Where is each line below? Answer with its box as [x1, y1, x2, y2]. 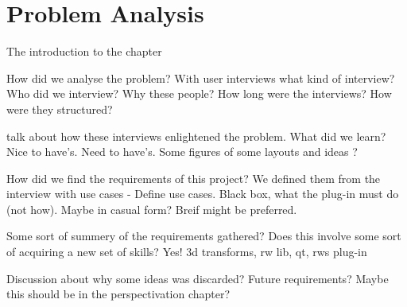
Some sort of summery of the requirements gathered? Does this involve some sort [6, 227, 401, 244]
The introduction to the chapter [6, 43, 162, 60]
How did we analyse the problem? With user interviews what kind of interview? [6, 69, 395, 86]
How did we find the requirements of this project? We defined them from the [6, 169, 381, 186]
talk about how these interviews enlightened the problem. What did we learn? [6, 127, 386, 144]
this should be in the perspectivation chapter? [6, 286, 231, 302]
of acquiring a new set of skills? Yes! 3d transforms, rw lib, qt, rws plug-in [6, 243, 367, 260]
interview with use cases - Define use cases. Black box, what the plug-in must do [6, 185, 399, 202]
